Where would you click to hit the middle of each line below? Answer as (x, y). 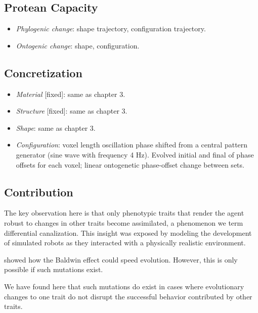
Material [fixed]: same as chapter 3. (71, 94)
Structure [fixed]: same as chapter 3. (72, 111)
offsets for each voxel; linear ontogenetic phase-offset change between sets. (130, 164)
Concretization (43, 72)
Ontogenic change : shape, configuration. (78, 45)
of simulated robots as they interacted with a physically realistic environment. (125, 243)
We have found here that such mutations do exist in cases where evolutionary (124, 286)
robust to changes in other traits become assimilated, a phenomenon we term (124, 222)
